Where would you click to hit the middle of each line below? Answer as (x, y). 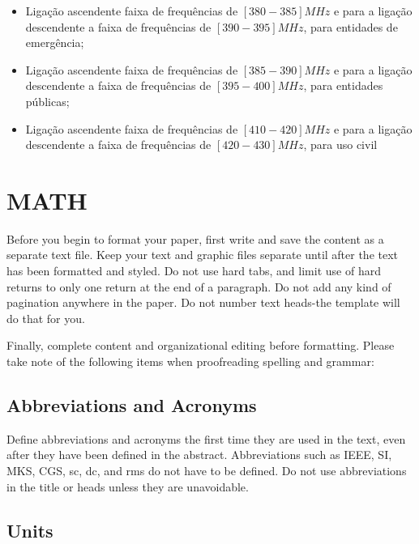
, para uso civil (340, 144)
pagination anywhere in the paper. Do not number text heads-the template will (203, 302)
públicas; (47, 101)
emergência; (55, 42)
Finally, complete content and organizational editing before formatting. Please (201, 345)
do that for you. (46, 318)
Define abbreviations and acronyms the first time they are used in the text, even (206, 438)
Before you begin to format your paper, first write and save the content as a (195, 238)
